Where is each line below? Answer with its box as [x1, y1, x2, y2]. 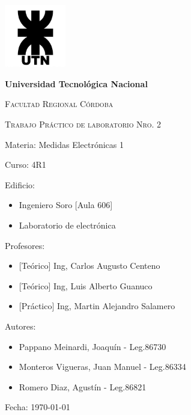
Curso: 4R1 [5, 158, 46, 171]
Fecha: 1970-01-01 [5, 401, 70, 413]
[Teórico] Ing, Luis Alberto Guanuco [19, 279, 153, 292]
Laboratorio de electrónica [19, 218, 116, 231]
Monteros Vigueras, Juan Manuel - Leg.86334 [19, 360, 186, 373]
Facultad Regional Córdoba [5, 97, 114, 110]
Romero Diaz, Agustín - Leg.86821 [19, 380, 147, 393]
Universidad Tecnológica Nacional [5, 77, 148, 90]
